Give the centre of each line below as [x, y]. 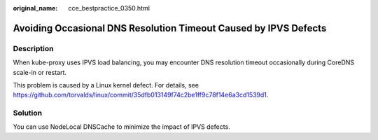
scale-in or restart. [40, 72]
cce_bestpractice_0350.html [109, 8]
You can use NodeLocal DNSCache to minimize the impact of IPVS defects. [121, 127]
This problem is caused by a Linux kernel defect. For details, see [106, 85]
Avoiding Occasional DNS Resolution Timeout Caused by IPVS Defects [170, 28]
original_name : [35, 8]
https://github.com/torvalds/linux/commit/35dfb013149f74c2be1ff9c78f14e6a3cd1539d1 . [141, 95]
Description [33, 48]
